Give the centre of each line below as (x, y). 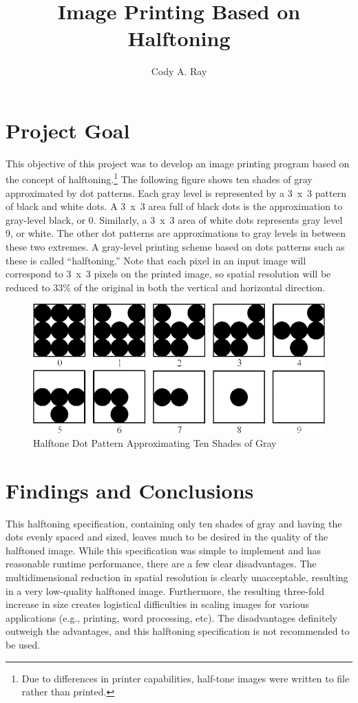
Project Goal (68, 130)
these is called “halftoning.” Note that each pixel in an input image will (156, 260)
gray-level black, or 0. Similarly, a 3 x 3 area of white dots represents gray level (174, 219)
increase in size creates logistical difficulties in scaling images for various (157, 604)
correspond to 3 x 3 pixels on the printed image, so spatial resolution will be (168, 274)
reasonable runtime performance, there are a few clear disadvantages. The (161, 564)
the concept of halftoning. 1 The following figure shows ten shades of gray (159, 178)
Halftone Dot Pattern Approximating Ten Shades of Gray (155, 442)
